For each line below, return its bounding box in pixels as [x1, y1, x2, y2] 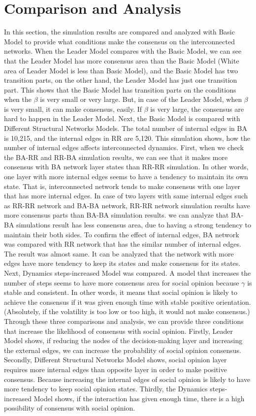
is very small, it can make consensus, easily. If [4, 103, 142, 114]
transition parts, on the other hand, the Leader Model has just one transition [4, 75, 237, 85]
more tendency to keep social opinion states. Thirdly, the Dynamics [4, 384, 208, 394]
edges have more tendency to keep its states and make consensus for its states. [4, 258, 241, 268]
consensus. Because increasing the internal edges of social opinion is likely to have [4, 374, 251, 384]
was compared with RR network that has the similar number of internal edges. [4, 239, 241, 249]
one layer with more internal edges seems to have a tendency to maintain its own [4, 171, 248, 182]
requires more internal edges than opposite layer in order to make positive [4, 364, 227, 374]
